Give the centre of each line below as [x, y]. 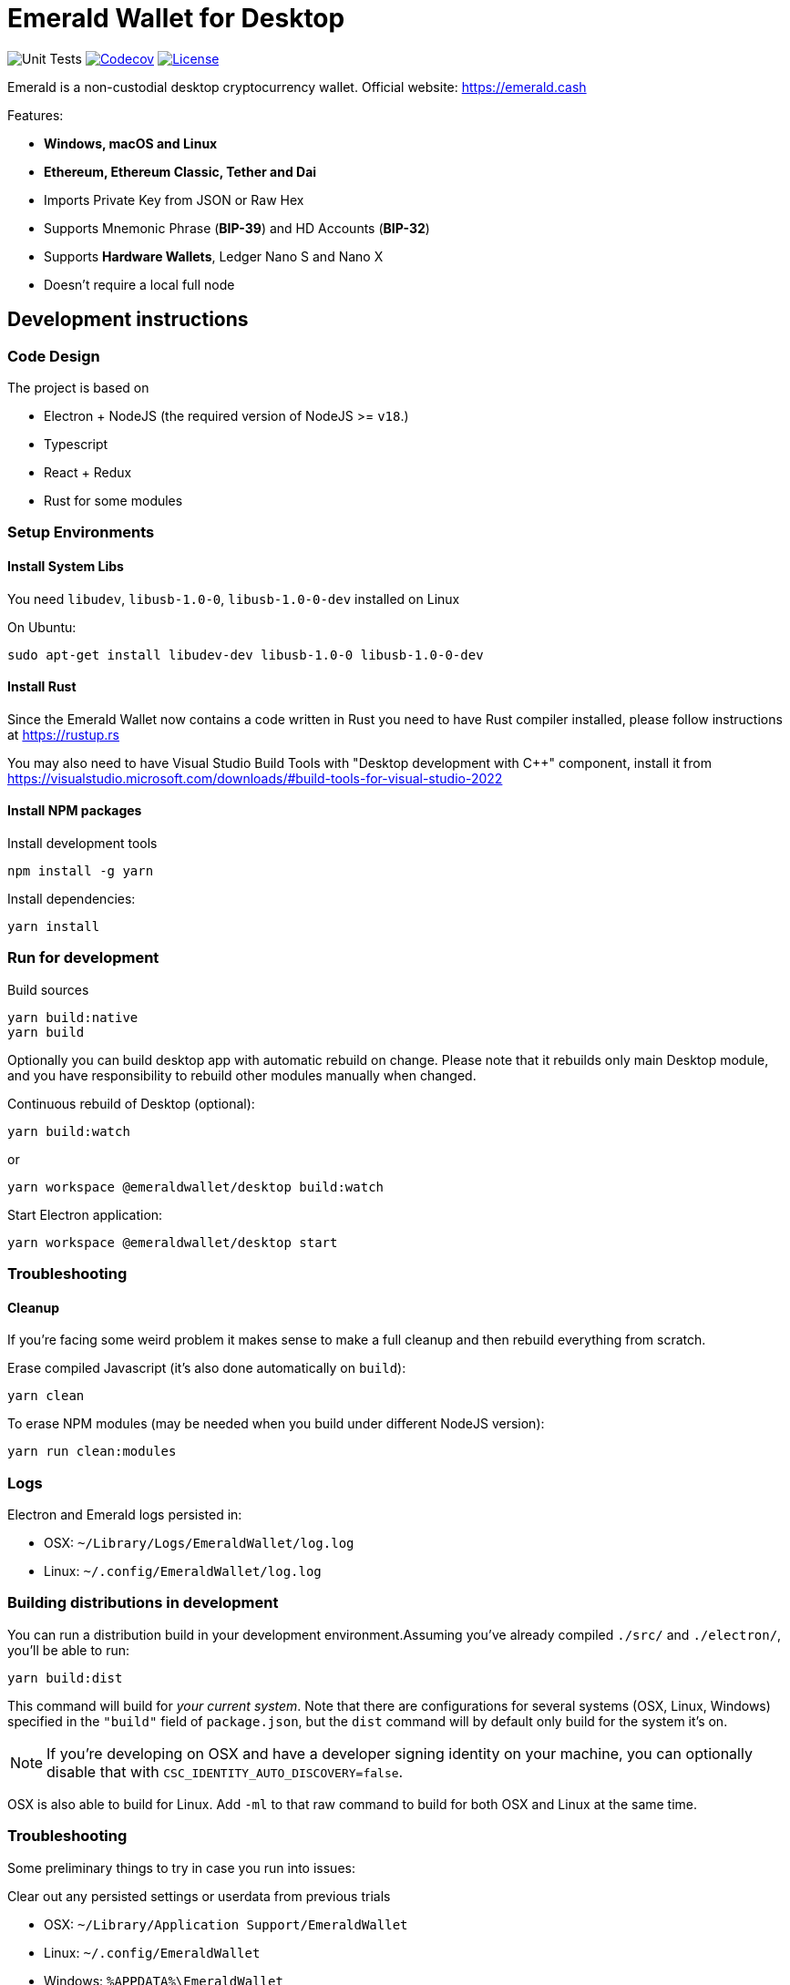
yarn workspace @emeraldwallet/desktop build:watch [196, 1187]
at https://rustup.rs [63, 734]
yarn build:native [73, 1017]
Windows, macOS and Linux [131, 143]
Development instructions [128, 320]
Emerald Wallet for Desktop [176, 18]
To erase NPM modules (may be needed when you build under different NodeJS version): [276, 1424]
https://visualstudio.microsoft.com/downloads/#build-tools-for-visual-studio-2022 [255, 778]
